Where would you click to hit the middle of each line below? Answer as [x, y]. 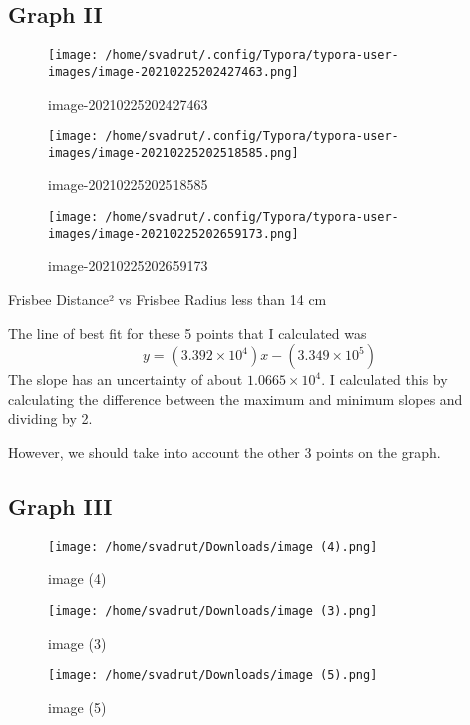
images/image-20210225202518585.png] [173, 152]
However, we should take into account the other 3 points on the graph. [224, 451]
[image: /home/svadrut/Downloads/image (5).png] [213, 675]
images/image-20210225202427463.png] [173, 71]
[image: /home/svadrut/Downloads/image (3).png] [213, 610]
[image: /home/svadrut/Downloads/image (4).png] [213, 546]
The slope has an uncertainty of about [125, 379]
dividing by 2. [50, 418]
